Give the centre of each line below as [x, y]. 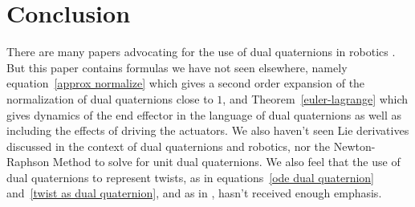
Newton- [354, 146]
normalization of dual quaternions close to [110, 98]
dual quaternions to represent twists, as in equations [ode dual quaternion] [190, 177]
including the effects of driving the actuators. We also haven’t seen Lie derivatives [208, 130]
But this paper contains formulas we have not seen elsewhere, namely [177, 67]
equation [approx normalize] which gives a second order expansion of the [186, 83]
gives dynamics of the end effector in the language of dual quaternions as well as [204, 114]
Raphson [28, 162]
